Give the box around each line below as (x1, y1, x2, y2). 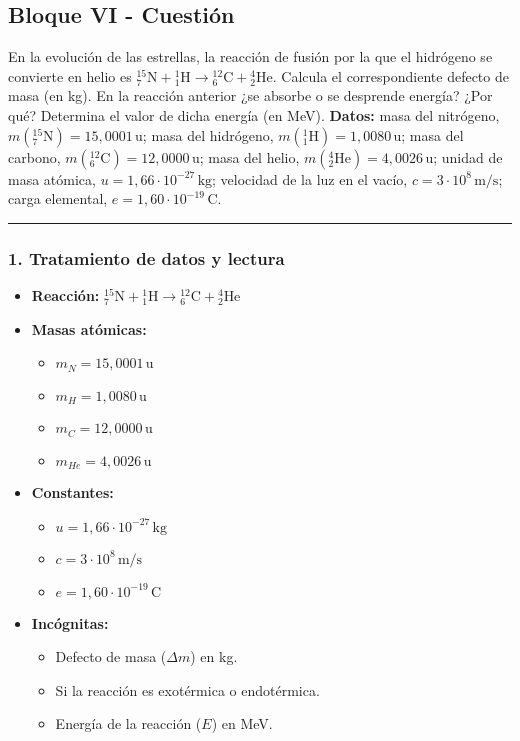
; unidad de (433, 146, 503, 167)
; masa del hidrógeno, (142, 124, 274, 145)
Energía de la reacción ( (55, 713, 202, 734)
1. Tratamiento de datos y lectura (8, 245, 285, 270)
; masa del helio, (199, 146, 300, 167)
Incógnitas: (31, 612, 109, 633)
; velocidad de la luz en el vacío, (212, 168, 408, 189)
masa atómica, (8, 168, 96, 189)
